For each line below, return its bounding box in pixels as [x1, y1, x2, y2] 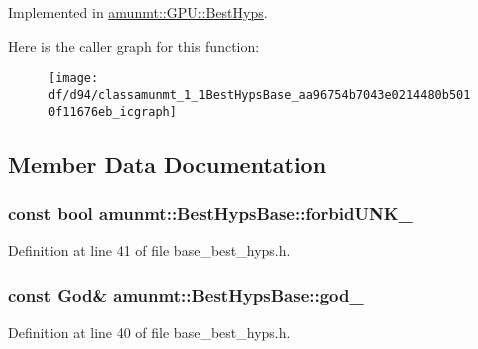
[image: [48, 71, 99, 86]
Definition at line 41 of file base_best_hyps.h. [8, 240, 291, 261]
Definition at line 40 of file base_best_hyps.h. [8, 321, 291, 342]
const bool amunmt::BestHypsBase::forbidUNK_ [8, 200, 413, 225]
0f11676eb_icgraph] [48, 104, 177, 119]
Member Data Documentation [8, 148, 327, 179]
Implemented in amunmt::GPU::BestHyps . [8, 2, 268, 22]
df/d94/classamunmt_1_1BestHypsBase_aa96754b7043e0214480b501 [48, 87, 471, 102]
